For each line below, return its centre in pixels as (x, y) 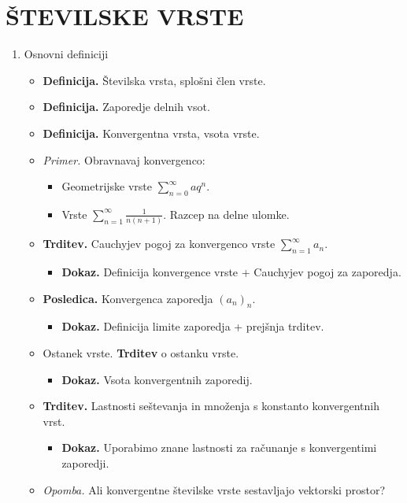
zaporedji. (85, 462)
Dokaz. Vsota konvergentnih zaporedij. (157, 379)
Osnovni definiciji (66, 54)
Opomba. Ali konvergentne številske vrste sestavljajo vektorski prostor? (214, 489)
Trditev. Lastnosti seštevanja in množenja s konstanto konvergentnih (211, 406)
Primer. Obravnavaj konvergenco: (124, 159)
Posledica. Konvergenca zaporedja (128, 298)
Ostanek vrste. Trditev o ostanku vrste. (141, 352)
